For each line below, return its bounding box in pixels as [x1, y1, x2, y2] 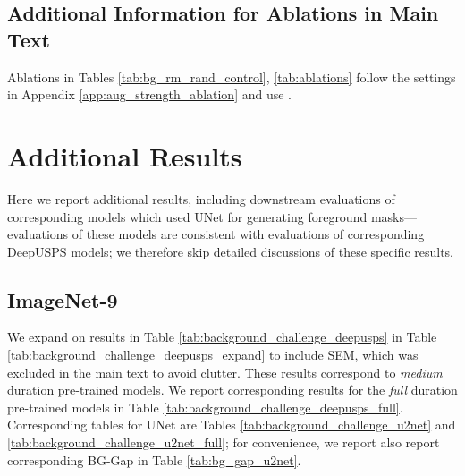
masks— [370, 207, 417, 225]
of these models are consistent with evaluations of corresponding [72, 225, 425, 243]
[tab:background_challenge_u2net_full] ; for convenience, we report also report [7, 433, 440, 452]
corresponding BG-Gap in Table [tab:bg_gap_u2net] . [7, 450, 301, 469]
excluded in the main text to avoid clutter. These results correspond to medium [7, 362, 443, 381]
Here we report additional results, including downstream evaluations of [7, 189, 395, 208]
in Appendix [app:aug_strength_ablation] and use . [7, 85, 292, 104]
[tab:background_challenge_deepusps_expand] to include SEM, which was [7, 345, 418, 364]
